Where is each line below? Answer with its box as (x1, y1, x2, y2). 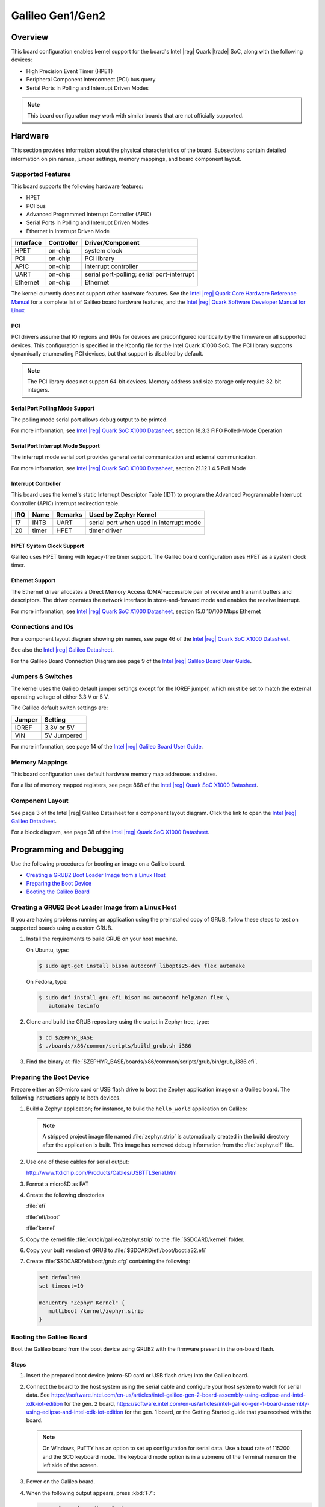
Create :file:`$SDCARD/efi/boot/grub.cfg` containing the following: (26, 1257, 191, 1265)
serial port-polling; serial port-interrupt (84, 270, 195, 278)
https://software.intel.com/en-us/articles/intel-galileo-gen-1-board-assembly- (116, 1400, 310, 1407)
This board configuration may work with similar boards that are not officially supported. (27, 112, 244, 119)
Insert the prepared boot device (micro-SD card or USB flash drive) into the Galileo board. (26, 1372, 249, 1379)
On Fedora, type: (26, 978, 69, 985)
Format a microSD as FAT (26, 1180, 89, 1188)
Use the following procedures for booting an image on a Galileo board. (11, 860, 186, 867)
